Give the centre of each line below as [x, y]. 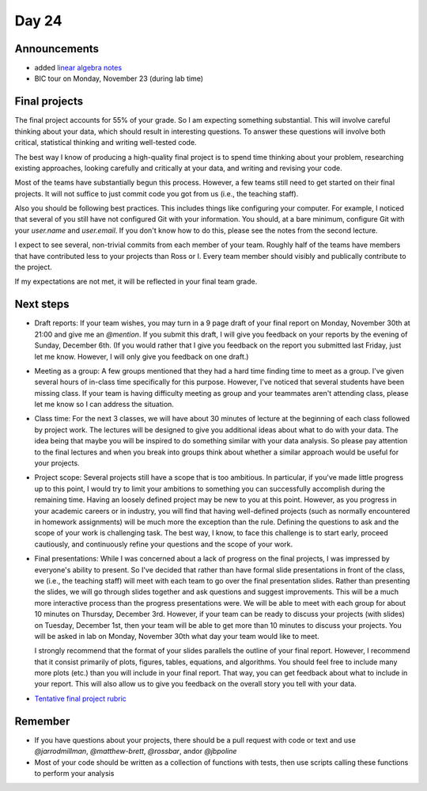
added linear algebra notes [78, 68]
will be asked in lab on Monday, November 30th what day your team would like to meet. [177, 636]
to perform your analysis [74, 773]
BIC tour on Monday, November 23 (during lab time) [119, 78]
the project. [34, 267]
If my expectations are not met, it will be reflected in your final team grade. [136, 282]
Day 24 [38, 21]
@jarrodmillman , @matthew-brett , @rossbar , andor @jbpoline [136, 751]
